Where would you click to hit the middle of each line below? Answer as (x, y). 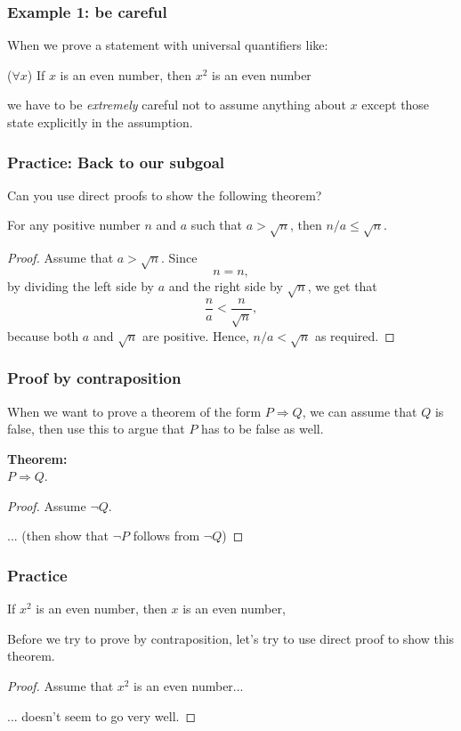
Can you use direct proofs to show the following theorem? (165, 195)
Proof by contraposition (94, 378)
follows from (166, 536)
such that (217, 225)
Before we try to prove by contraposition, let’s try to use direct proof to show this (231, 638)
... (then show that (58, 536)
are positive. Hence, (196, 335)
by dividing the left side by (81, 285)
